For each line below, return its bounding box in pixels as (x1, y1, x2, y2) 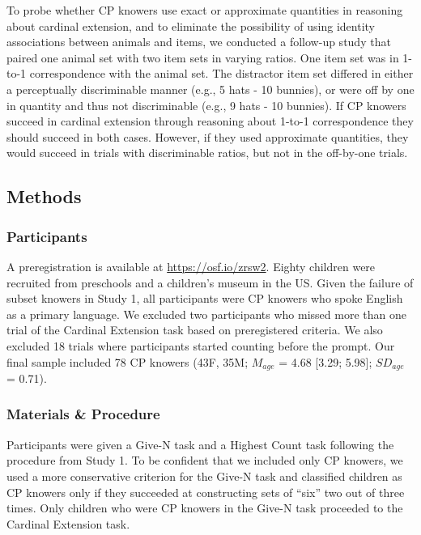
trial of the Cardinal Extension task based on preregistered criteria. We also (6, 321, 383, 338)
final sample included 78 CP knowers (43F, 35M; (6, 353, 249, 370)
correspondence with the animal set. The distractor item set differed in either (29, 65, 414, 82)
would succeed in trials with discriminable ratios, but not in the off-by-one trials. (6, 144, 408, 161)
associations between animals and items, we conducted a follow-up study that (6, 33, 391, 50)
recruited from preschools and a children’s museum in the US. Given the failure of (6, 274, 414, 291)
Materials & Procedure (6, 404, 160, 424)
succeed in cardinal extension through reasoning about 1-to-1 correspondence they (6, 113, 414, 130)
